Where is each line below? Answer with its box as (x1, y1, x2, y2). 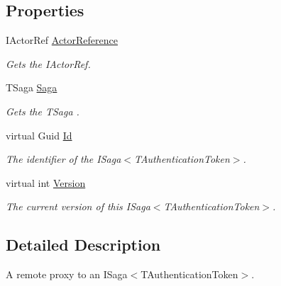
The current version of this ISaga (6, 199, 150, 214)
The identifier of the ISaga (6, 151, 121, 166)
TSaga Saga (6, 80, 57, 95)
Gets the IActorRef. (6, 56, 91, 71)
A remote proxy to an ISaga (6, 267, 128, 282)
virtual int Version (6, 175, 86, 190)
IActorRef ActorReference (6, 33, 118, 47)
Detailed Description (6, 234, 161, 256)
